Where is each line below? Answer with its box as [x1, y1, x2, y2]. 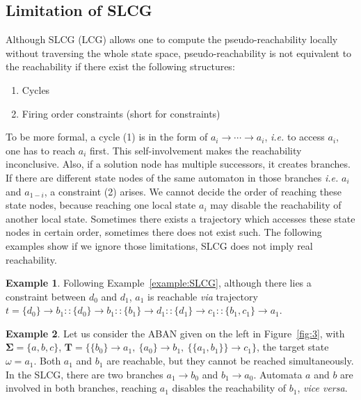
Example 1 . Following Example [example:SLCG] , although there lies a [6, 275, 312, 290]
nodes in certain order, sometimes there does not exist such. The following [6, 225, 322, 239]
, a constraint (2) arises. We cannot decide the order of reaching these [44, 184, 342, 198]
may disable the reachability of [210, 198, 342, 212]
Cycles [22, 82, 50, 97]
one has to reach [6, 143, 76, 157]
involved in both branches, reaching [6, 381, 157, 395]
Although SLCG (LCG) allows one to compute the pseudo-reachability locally [6, 32, 338, 47]
